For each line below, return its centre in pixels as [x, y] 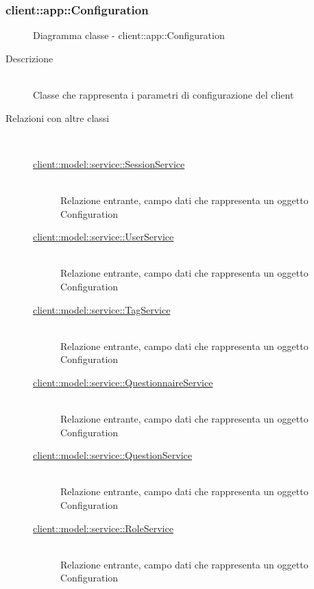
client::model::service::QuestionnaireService [123, 382]
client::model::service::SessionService [109, 163]
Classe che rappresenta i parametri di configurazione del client [164, 95]
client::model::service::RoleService [103, 528]
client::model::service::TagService [102, 309]
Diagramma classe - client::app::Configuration [129, 35]
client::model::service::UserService [104, 237]
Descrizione [29, 58]
